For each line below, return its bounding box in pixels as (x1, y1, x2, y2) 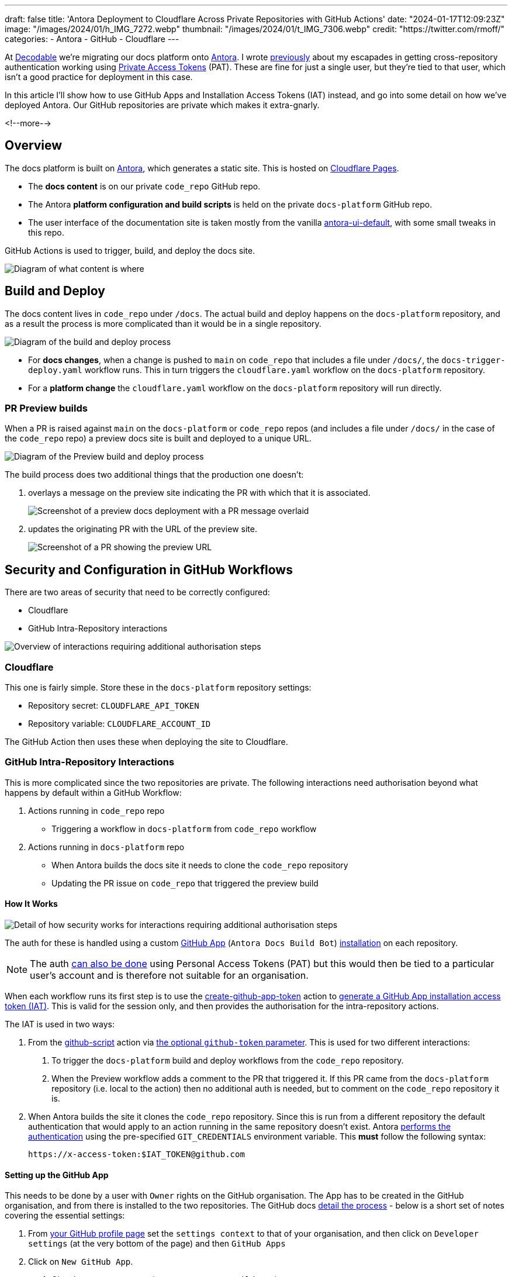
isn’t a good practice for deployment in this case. (5, 72, 193, 82)
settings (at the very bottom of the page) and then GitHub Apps (28, 1238, 286, 1249)
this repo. (28, 227, 64, 237)
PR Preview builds (5, 402, 88, 415)
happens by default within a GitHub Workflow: (5, 787, 182, 798)
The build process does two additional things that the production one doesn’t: (5, 470, 304, 480)
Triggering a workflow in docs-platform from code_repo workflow (51, 823, 317, 834)
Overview (5, 138, 63, 153)
